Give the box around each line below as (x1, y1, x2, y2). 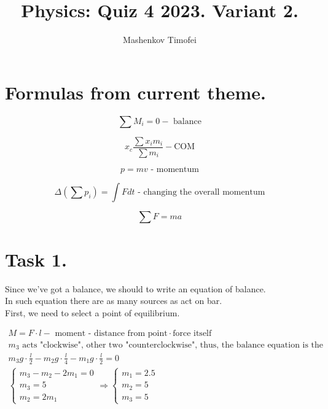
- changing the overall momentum (138, 187, 265, 197)
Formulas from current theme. (5, 79, 266, 104)
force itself (173, 329, 212, 338)
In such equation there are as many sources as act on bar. (5, 294, 222, 307)
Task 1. (5, 246, 67, 271)
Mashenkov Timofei (123, 33, 197, 46)
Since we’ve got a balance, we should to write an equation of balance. (5, 282, 266, 295)
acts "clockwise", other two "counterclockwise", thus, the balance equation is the (22, 340, 324, 349)
